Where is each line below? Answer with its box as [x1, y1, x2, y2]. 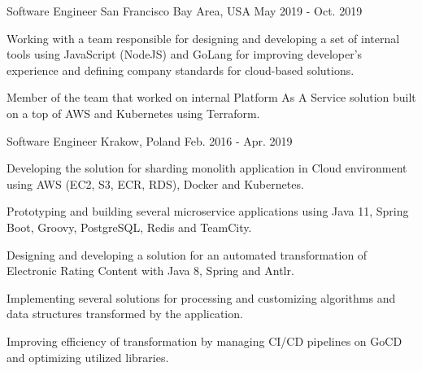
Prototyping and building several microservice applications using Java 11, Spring [7, 203, 409, 220]
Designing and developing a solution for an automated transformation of [7, 246, 368, 263]
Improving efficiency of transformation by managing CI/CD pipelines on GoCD [7, 332, 402, 349]
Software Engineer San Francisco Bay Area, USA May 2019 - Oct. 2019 [7, 2, 363, 19]
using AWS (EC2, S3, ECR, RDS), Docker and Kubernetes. [7, 175, 304, 192]
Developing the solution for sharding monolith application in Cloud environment [7, 159, 407, 177]
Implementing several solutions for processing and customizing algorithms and [7, 289, 396, 306]
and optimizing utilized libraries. [7, 348, 169, 365]
